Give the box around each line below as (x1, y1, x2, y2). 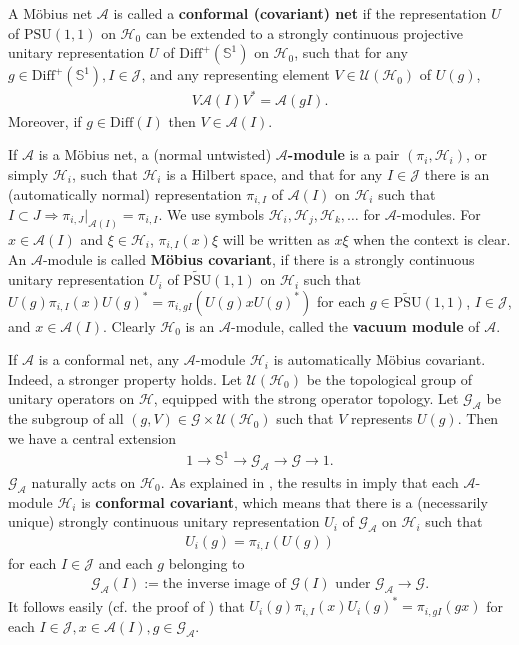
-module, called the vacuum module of (231, 315, 480, 336)
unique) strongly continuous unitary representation (8, 511, 320, 532)
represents (351, 408, 413, 429)
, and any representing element (141, 64, 330, 85)
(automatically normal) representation (8, 183, 242, 204)
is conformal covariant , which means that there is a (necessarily (81, 491, 488, 512)
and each (98, 553, 153, 574)
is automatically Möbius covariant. (273, 349, 486, 370)
